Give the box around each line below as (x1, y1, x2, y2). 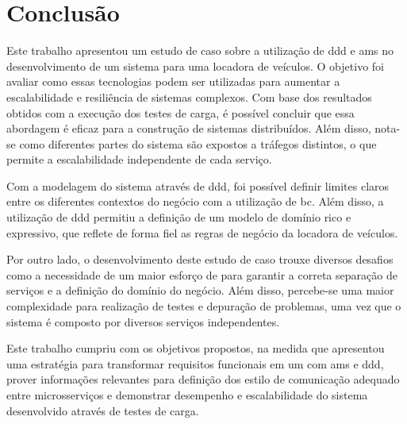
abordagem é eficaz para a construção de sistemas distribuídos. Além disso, (6, 120, 371, 137)
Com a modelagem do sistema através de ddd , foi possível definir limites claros (6, 177, 390, 194)
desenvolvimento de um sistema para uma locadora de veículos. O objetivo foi (6, 57, 384, 74)
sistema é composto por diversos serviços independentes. (6, 313, 280, 330)
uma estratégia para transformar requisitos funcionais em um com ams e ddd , (6, 355, 384, 372)
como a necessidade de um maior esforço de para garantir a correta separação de (6, 266, 397, 283)
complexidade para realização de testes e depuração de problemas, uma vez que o (6, 298, 401, 314)
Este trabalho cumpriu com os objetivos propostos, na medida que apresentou (6, 340, 385, 357)
